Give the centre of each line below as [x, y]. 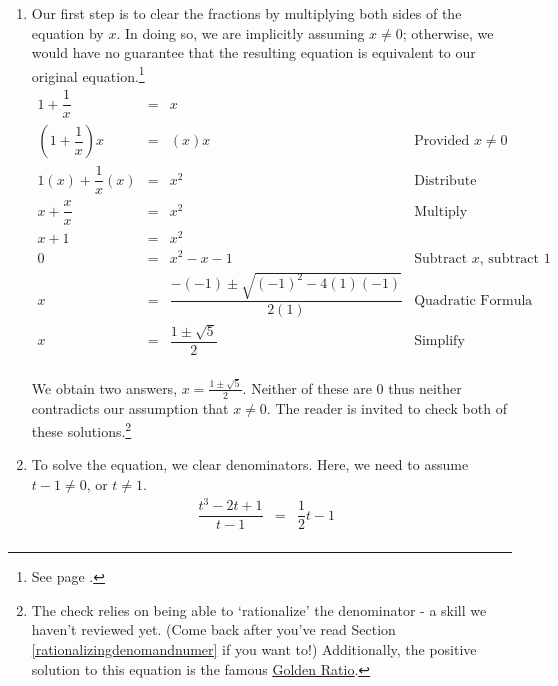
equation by [67, 32]
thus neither [425, 387]
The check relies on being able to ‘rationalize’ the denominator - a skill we [259, 609]
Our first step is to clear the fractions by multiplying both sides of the [246, 13]
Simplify [439, 341]
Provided [442, 141]
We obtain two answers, [104, 387]
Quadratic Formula [473, 300]
